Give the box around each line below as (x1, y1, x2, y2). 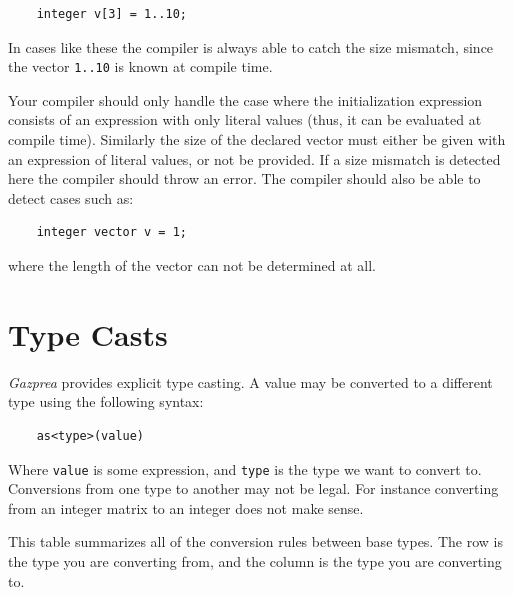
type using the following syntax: (8, 391, 204, 412)
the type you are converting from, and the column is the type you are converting (8, 550, 502, 571)
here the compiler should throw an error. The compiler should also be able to (8, 168, 481, 189)
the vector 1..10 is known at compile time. (8, 56, 273, 77)
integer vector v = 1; (36, 225, 187, 240)
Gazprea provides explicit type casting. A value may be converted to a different (8, 371, 493, 392)
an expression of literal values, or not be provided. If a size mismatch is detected (8, 148, 501, 169)
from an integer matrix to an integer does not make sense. (8, 497, 364, 518)
